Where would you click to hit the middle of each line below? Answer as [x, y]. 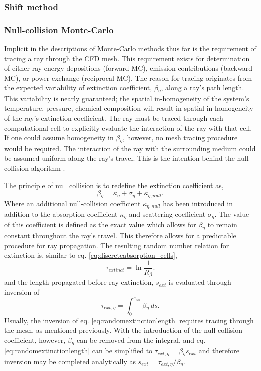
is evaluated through [200, 282]
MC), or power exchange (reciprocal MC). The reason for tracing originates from [128, 77]
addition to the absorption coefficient [61, 214]
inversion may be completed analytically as [70, 361]
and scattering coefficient [167, 214]
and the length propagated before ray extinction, [79, 282]
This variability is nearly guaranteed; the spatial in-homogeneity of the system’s [127, 98]
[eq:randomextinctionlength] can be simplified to [78, 351]
